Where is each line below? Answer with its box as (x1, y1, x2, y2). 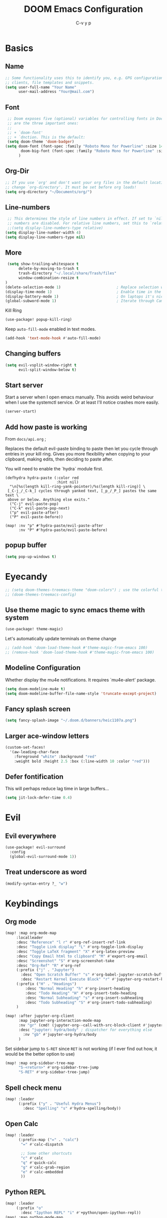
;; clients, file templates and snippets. (5, 80, 94, 85)
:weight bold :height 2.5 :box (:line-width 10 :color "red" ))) (14, 759, 150, 763)
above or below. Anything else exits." (7, 497, 90, 502)
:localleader (16, 935, 43, 940)
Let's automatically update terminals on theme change (5, 636, 117, 642)
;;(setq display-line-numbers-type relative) (7, 225, 103, 230)
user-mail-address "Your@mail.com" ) (18, 89, 94, 94)
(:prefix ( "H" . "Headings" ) (16, 982, 77, 987)
